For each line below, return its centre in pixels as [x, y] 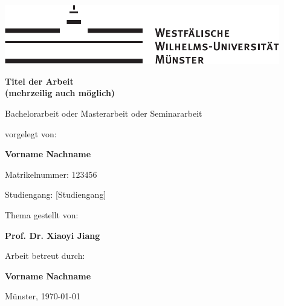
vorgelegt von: [31, 133]
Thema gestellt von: [42, 215]
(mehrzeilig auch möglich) [60, 93]
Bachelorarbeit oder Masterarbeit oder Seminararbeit [104, 113]
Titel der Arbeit [39, 81]
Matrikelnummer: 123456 [51, 174]
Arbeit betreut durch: [45, 256]
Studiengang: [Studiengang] [56, 194]
